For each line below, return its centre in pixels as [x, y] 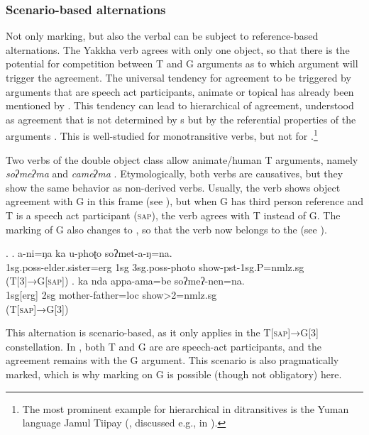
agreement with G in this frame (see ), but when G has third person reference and [184, 201]
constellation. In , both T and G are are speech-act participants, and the [164, 346]
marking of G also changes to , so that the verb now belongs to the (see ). [166, 229]
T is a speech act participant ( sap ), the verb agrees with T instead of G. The [173, 215]
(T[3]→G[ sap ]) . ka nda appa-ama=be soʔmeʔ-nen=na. [125, 281]
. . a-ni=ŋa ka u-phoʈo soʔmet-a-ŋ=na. [89, 253]
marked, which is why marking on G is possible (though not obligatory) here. [174, 374]
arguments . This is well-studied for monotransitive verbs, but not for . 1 [162, 135]
